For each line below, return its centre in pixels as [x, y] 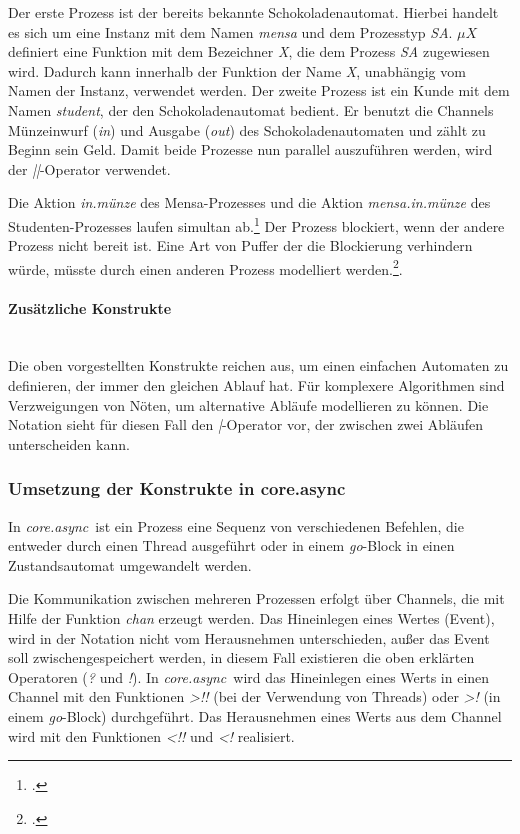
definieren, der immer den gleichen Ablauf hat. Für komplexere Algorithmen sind [256, 385]
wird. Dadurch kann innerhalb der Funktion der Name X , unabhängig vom [237, 70]
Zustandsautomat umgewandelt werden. [130, 564]
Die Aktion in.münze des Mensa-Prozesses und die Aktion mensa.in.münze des [249, 202]
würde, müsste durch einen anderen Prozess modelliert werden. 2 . [205, 267]
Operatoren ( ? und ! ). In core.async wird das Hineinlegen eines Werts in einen [249, 676]
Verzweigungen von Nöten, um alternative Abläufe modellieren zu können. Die [248, 404]
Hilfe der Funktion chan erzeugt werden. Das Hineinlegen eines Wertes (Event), [251, 617]
